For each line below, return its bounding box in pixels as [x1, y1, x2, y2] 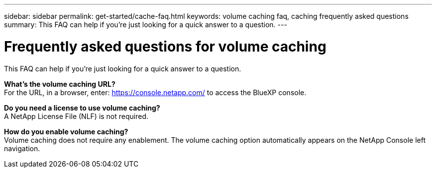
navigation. [4, 144, 40, 153]
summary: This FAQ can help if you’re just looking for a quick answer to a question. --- [4, 20, 287, 29]
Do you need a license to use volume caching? [4, 103, 160, 112]
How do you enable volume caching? [4, 127, 128, 136]
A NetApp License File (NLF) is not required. [4, 112, 149, 120]
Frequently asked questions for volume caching [4, 38, 327, 55]
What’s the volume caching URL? [4, 79, 115, 88]
